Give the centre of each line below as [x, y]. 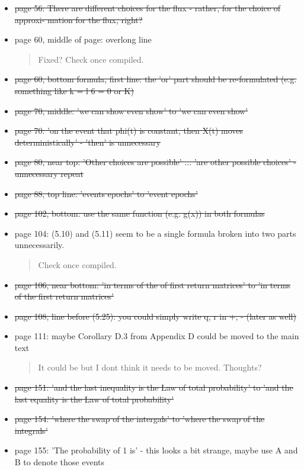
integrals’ [31, 430]
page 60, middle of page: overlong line [83, 39]
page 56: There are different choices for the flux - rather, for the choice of [148, 8]
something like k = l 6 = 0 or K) [74, 90]
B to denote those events [59, 462]
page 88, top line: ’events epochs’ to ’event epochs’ [106, 193]
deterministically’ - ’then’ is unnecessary [87, 142]
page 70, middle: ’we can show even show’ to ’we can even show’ [131, 110]
